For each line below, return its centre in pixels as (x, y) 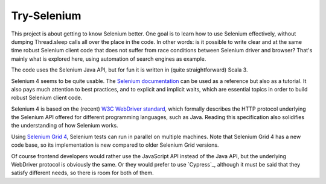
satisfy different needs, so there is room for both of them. (82, 173)
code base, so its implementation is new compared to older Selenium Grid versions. (115, 145)
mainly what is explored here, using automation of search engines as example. (109, 59)
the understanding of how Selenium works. (65, 126)
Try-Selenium (46, 16)
